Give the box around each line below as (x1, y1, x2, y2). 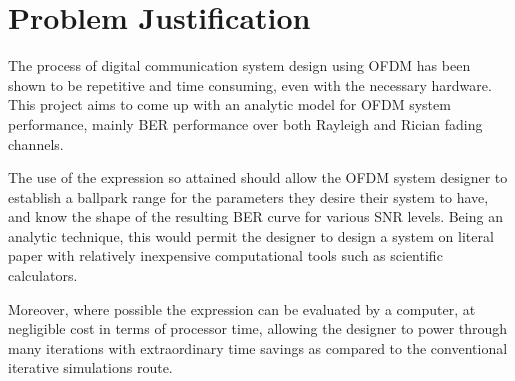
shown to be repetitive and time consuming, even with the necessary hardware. (8, 74, 492, 95)
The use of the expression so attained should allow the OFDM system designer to (8, 167, 508, 188)
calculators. (8, 265, 78, 286)
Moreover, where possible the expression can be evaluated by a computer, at (8, 298, 476, 319)
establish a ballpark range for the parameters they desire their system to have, (8, 186, 489, 207)
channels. (8, 133, 64, 154)
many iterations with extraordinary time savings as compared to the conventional (8, 337, 508, 358)
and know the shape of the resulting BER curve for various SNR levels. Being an (8, 206, 503, 227)
